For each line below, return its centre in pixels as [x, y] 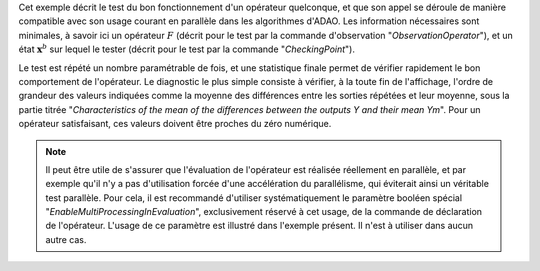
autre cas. [66, 239]
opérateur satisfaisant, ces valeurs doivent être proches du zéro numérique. [175, 124]
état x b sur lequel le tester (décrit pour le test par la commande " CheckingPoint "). [186, 48]
